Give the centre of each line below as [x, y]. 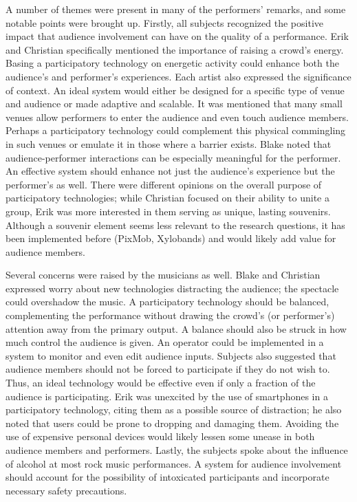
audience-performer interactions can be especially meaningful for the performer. [173, 157]
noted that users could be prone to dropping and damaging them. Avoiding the [172, 423]
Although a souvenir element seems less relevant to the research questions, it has [175, 225]
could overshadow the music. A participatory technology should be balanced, [167, 302]
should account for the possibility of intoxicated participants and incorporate [167, 477]
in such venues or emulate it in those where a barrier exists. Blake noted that [169, 143]
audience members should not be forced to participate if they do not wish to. [168, 369]
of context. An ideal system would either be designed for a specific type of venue [175, 90]
